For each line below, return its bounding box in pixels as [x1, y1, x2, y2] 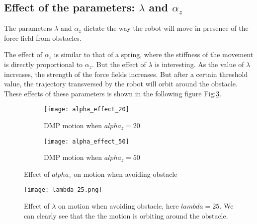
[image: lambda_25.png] [24, 186, 102, 194]
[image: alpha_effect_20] [44, 106, 129, 113]
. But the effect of [92, 59, 146, 69]
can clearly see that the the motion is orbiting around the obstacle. [24, 210, 228, 221]
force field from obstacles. [4, 32, 82, 43]
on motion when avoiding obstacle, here [58, 201, 179, 211]
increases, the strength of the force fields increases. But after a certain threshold [4, 69, 248, 79]
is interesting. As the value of [155, 59, 244, 69]
